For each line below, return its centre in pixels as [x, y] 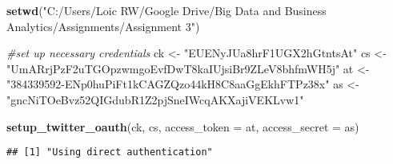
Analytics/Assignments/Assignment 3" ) [103, 26]
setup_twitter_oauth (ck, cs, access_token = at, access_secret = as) [183, 126]
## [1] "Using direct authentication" [110, 152]
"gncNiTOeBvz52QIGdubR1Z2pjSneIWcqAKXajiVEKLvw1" [155, 99]
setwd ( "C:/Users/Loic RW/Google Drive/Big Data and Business [166, 10]
